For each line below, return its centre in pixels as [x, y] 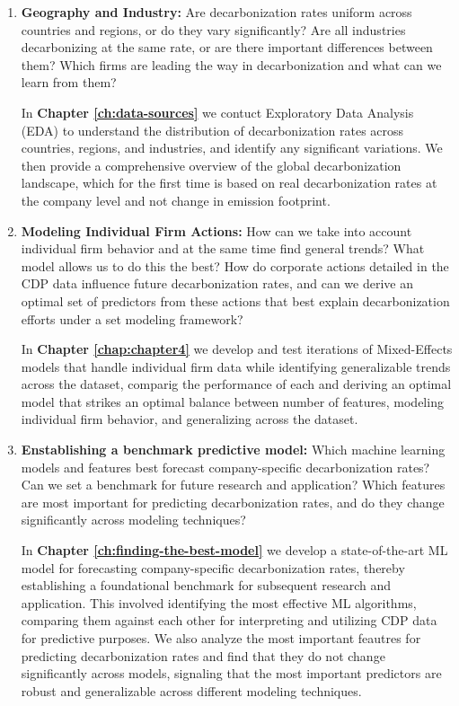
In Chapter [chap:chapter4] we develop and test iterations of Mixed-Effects [237, 349]
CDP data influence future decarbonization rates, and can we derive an [217, 283]
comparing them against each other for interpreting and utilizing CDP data [229, 620]
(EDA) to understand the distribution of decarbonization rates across [212, 130]
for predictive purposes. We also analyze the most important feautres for [221, 638]
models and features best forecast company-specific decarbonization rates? [225, 467]
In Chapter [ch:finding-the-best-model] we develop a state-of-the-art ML [234, 550]
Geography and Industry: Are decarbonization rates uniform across [216, 12]
